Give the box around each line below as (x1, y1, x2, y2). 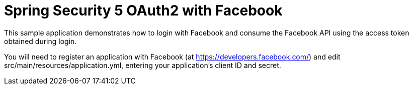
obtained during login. (4, 36, 77, 45)
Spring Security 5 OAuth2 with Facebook (4, 2, 283, 19)
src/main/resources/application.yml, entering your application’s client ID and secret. (4, 60, 281, 69)
